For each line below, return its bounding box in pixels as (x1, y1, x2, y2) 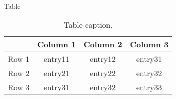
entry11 (44, 53, 69, 64)
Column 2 (83, 38, 122, 50)
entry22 (90, 67, 116, 79)
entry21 (44, 67, 69, 79)
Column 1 (37, 38, 76, 50)
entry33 (136, 81, 162, 93)
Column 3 (130, 38, 169, 50)
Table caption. (64, 19, 113, 30)
